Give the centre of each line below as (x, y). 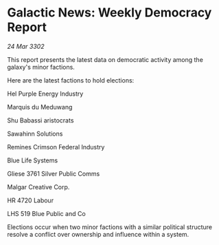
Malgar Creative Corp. (38, 187)
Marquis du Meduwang (40, 107)
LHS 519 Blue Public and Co (46, 213)
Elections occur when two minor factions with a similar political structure (110, 227)
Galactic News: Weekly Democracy (109, 13)
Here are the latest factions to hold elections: (71, 80)
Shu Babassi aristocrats (41, 120)
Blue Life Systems (33, 160)
